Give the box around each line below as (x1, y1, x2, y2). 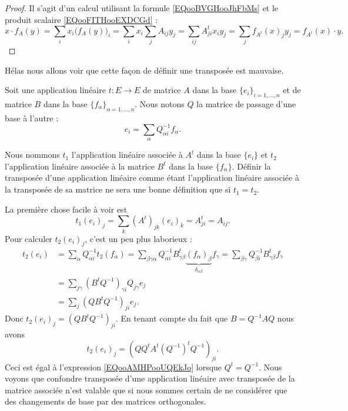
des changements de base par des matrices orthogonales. (5, 395, 206, 407)
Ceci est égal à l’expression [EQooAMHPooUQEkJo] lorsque (5, 360, 222, 373)
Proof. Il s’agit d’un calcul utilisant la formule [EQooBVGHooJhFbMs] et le (5, 2, 279, 14)
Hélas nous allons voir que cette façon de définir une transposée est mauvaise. (5, 64, 284, 76)
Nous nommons (5, 148, 60, 161)
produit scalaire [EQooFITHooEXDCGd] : (5, 13, 158, 25)
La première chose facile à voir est (5, 203, 128, 215)
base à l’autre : (5, 111, 59, 124)
